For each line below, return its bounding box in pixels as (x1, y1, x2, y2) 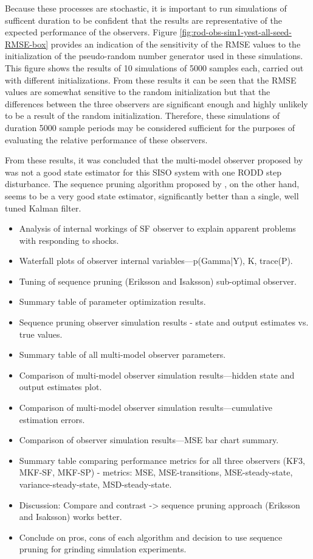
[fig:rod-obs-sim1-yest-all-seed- (179, 26, 292, 38)
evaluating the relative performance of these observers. (5, 133, 208, 146)
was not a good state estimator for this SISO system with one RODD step (5, 165, 281, 178)
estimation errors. (19, 413, 85, 425)
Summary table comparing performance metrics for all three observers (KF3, (19, 454, 305, 466)
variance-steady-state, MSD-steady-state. (19, 478, 172, 490)
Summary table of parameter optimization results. (19, 295, 206, 308)
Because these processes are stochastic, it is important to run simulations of (5, 2, 287, 14)
